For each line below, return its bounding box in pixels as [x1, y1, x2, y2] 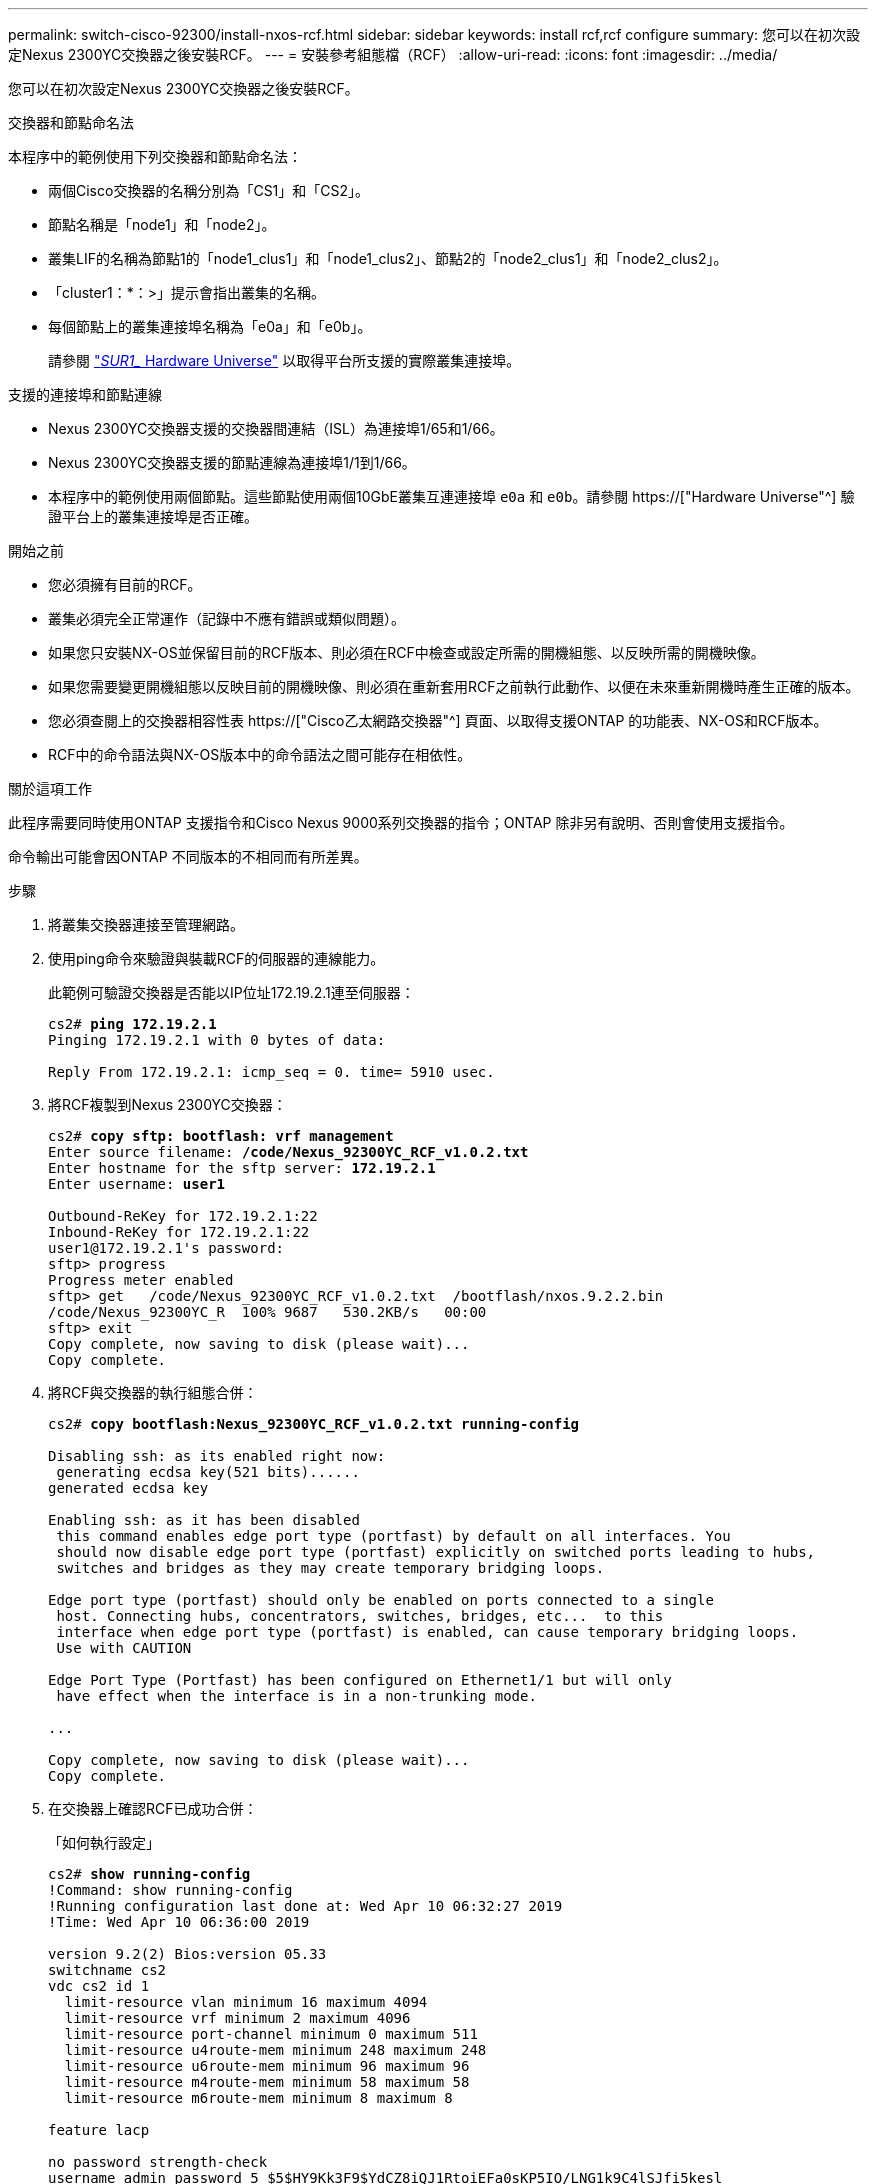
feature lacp [48, 2122, 150, 2138]
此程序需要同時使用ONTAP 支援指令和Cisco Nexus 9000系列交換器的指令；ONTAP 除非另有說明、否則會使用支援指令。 [8, 814, 794, 831]
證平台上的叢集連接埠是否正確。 [48, 508, 258, 525]
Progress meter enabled [48, 1272, 234, 1288]
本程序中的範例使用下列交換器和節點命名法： [8, 148, 302, 165]
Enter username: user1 [48, 1176, 226, 1192]
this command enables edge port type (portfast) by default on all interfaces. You [56, 1528, 731, 1544]
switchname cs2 [48, 1962, 167, 1978]
